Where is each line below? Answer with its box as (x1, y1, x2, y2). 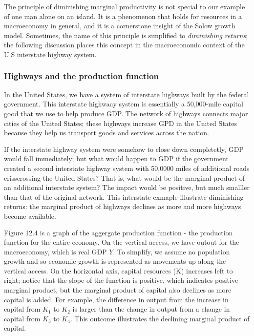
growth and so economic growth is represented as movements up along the (4, 256, 226, 266)
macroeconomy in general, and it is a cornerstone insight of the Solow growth (4, 21, 235, 31)
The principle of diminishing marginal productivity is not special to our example (4, 1, 245, 11)
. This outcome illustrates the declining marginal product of (70, 313, 250, 323)
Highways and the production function (4, 70, 159, 82)
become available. (4, 210, 56, 221)
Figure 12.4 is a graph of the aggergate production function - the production (4, 227, 233, 237)
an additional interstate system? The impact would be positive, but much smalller (4, 182, 250, 192)
